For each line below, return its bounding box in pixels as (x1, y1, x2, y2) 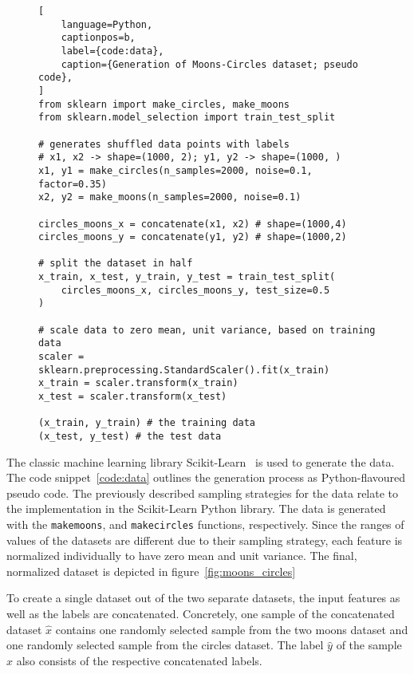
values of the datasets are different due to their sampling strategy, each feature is (6, 531, 403, 548)
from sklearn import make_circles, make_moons (38, 98, 290, 110)
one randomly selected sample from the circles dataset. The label (6, 637, 324, 653)
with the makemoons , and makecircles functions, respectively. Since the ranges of (6, 516, 404, 533)
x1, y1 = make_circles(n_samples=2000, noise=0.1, (38, 164, 313, 176)
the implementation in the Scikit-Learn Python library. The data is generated (6, 500, 386, 517)
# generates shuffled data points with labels (38, 138, 290, 150)
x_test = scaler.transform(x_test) (38, 391, 227, 403)
